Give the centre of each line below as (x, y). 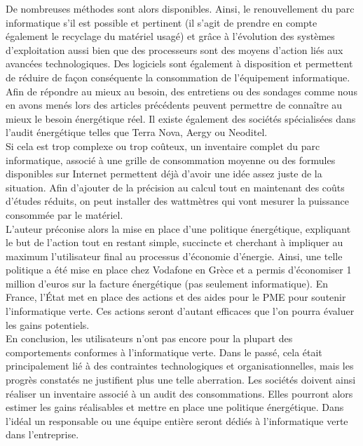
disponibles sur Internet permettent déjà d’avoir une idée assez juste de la (164, 174)
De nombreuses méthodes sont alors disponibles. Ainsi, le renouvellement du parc (180, 8)
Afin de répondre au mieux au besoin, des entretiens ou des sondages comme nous (181, 91)
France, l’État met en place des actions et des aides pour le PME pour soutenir (176, 297)
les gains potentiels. (48, 324)
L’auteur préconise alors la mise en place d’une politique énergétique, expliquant (178, 228)
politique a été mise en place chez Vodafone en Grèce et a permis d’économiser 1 (179, 270)
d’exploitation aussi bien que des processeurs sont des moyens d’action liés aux (174, 49)
